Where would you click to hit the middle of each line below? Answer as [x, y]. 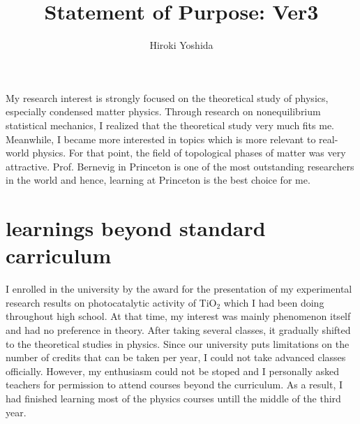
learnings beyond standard [136, 228]
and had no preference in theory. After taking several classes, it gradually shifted [178, 329]
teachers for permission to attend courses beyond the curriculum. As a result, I [174, 385]
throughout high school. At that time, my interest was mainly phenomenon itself [178, 316]
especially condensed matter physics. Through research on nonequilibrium [163, 111]
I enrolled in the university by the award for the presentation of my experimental [179, 289]
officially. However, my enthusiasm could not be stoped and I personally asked [173, 371]
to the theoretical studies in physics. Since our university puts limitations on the [178, 343]
